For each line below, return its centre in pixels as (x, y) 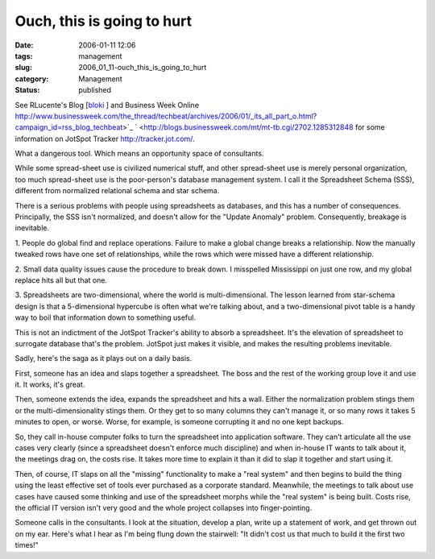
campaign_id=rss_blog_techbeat (69, 127)
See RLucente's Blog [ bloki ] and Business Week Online (107, 105)
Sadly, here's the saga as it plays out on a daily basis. (104, 358)
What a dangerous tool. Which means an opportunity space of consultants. (139, 154)
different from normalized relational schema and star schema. (117, 191)
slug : (23, 68)
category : (32, 79)
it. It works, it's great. (50, 385)
